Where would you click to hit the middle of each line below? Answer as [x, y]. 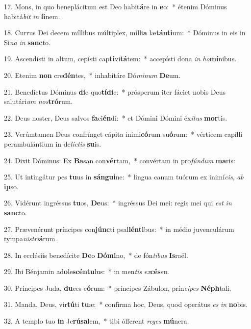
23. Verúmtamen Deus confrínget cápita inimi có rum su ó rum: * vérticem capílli [123, 134]
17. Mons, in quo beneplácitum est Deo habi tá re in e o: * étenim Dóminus [115, 6]
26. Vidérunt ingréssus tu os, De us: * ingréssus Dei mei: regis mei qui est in [118, 203]
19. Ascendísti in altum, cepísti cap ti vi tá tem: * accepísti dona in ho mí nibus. [120, 59]
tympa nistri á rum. [31, 239]
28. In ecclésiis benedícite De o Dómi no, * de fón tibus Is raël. [96, 255]
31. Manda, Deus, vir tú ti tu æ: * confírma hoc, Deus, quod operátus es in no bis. [126, 304]
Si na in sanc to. [27, 42]
